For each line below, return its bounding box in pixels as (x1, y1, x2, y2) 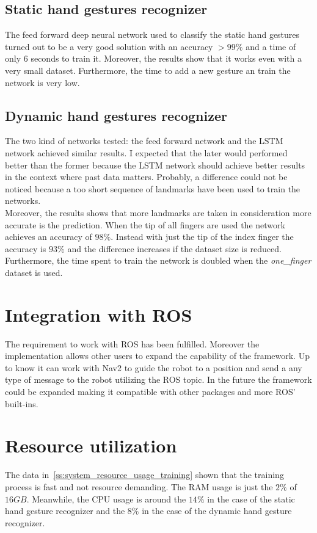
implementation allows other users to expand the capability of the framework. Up (5, 349, 310, 362)
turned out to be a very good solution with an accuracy (5, 40, 213, 53)
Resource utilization (5, 433, 177, 458)
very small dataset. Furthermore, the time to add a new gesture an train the (5, 63, 291, 76)
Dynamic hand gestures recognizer (5, 106, 227, 125)
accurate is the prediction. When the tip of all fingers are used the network (5, 218, 285, 231)
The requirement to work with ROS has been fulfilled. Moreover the (5, 337, 260, 350)
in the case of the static (207, 492, 295, 505)
